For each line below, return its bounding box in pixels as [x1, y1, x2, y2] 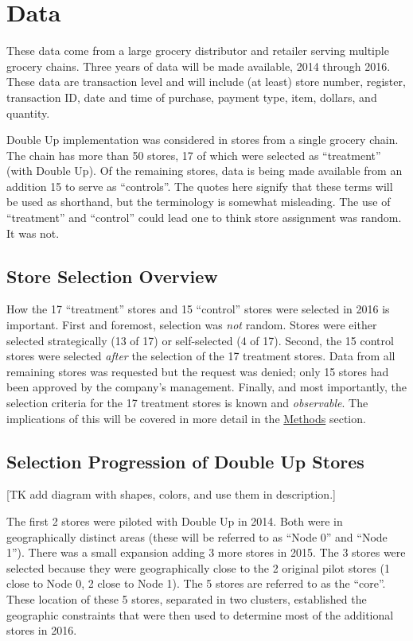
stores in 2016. [6, 622, 77, 639]
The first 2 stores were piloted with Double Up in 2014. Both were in [6, 513, 343, 529]
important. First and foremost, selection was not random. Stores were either [6, 317, 377, 333]
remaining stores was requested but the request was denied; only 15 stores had [6, 363, 389, 379]
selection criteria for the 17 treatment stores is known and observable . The [6, 394, 368, 411]
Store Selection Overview [6, 263, 218, 288]
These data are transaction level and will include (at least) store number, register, [6, 73, 406, 90]
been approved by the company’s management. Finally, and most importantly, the [6, 379, 407, 395]
